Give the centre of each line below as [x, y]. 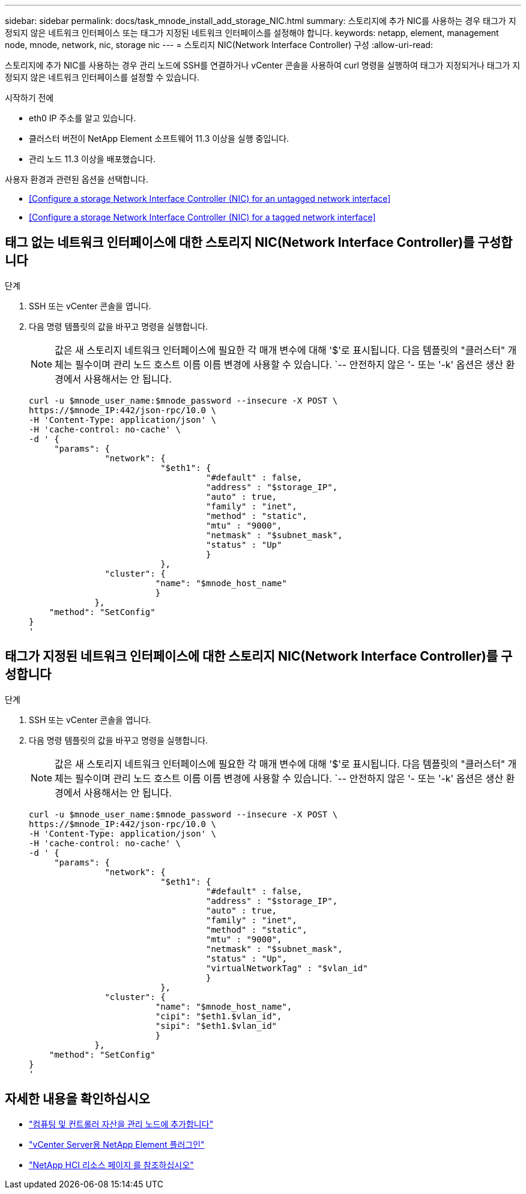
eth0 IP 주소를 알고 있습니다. [83, 118]
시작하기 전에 [29, 98]
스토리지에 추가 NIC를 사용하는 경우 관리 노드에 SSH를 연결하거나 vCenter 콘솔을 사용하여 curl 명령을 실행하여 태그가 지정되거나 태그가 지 [263, 65]
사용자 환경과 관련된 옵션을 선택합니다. [77, 179]
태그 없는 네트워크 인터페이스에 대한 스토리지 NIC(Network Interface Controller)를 [240, 243]
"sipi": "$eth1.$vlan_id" [216, 1026]
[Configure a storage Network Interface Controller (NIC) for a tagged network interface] [202, 217]
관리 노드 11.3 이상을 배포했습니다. [92, 159]
